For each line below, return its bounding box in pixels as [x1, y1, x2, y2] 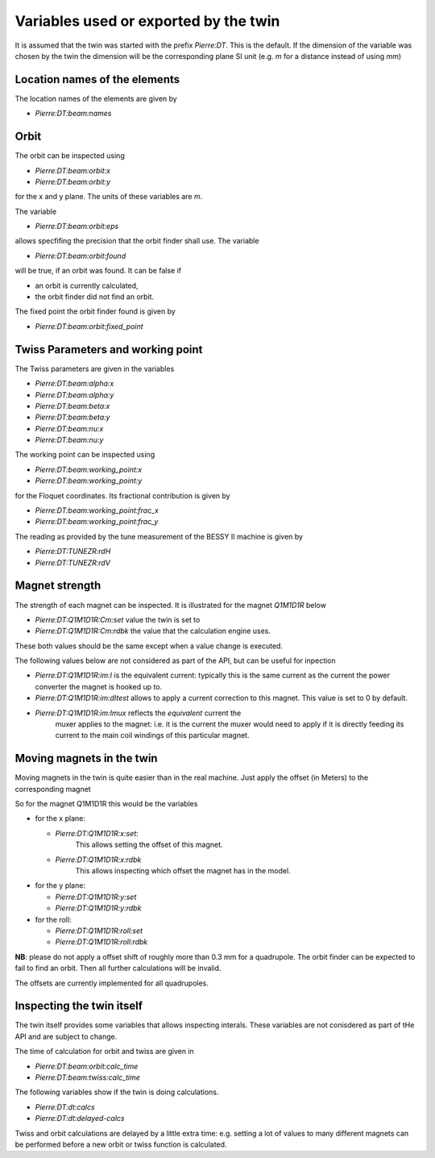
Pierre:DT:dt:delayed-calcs [35, 1114, 125, 1123]
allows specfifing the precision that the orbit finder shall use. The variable [14, 236, 259, 246]
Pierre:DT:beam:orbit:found [35, 251, 126, 260]
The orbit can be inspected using [14, 151, 125, 160]
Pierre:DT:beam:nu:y [35, 435, 104, 445]
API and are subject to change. [14, 1031, 118, 1041]
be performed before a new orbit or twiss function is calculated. [14, 1139, 227, 1149]
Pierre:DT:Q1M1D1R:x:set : [55, 828, 139, 838]
